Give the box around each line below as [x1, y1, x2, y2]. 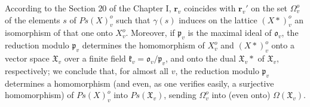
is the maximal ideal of [188, 26, 272, 39]
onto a [271, 39, 294, 51]
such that [116, 13, 151, 26]
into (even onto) [211, 88, 271, 101]
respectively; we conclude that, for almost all [5, 64, 168, 77]
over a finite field [64, 51, 126, 64]
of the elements [5, 13, 60, 26]
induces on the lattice [179, 13, 257, 26]
